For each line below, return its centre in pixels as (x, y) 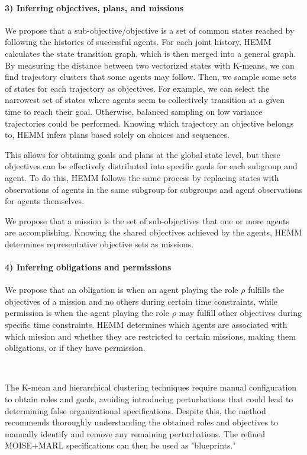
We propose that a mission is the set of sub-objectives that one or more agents (147, 220)
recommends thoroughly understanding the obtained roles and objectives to (142, 422)
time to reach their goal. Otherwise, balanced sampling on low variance (134, 111)
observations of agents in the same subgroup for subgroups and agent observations (154, 189)
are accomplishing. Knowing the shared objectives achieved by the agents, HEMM (153, 232)
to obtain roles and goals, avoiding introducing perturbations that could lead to (149, 399)
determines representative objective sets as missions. (99, 243)
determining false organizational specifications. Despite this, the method (135, 410)
